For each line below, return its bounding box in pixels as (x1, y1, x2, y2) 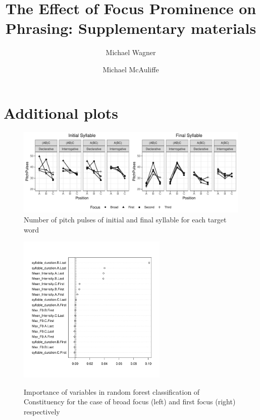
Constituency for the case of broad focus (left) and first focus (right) (24, 396, 236, 407)
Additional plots (4, 102, 119, 123)
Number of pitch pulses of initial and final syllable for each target (24, 214, 227, 225)
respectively (24, 406, 60, 416)
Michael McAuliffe (102, 64, 159, 74)
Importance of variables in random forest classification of (24, 386, 200, 397)
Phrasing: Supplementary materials (5, 18, 256, 38)
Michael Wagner (106, 47, 156, 58)
